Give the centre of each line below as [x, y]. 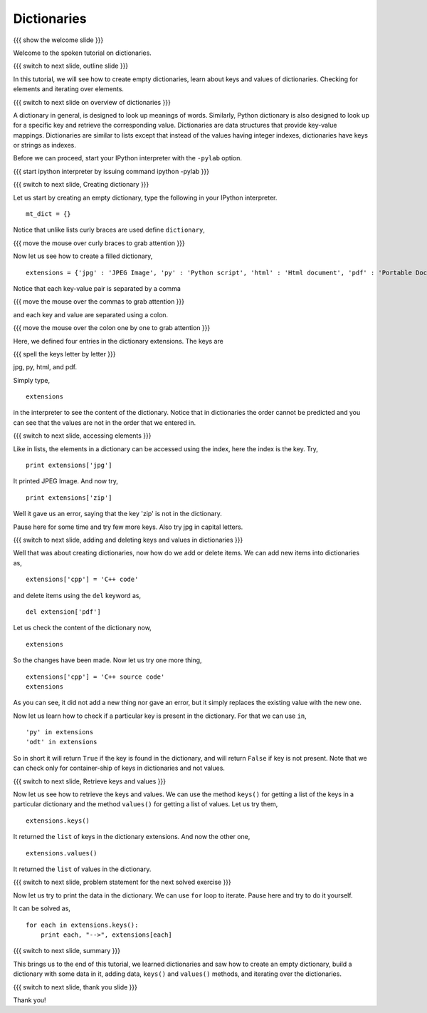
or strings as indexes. [44, 145]
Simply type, [31, 380]
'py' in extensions [60, 732]
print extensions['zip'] [69, 498]
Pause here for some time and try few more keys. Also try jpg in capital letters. [128, 527]
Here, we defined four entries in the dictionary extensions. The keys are [118, 341]
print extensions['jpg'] [69, 466]
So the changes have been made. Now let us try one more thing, [107, 660]
